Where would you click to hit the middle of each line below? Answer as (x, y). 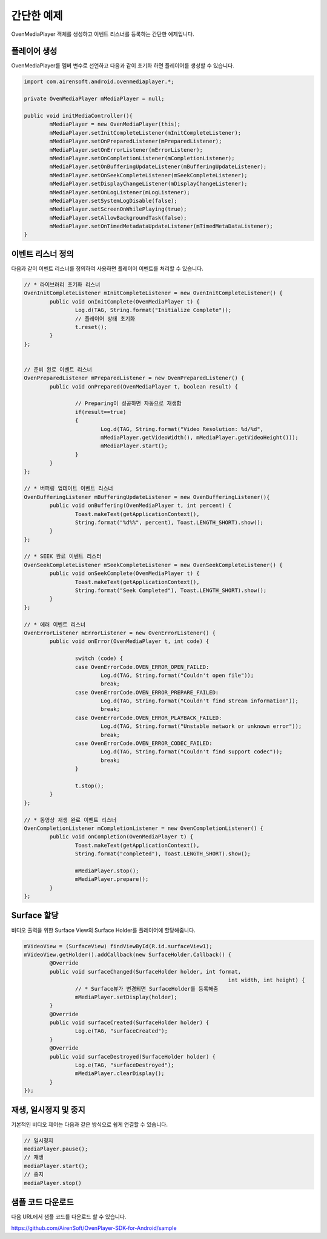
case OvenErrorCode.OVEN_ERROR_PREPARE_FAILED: (147, 692)
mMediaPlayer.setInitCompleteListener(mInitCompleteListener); (145, 133)
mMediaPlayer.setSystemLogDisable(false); (114, 201)
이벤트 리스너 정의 (42, 254)
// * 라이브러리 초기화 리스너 (62, 284)
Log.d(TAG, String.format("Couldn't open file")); (177, 675)
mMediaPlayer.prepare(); (112, 879)
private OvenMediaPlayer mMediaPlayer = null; (94, 99)
